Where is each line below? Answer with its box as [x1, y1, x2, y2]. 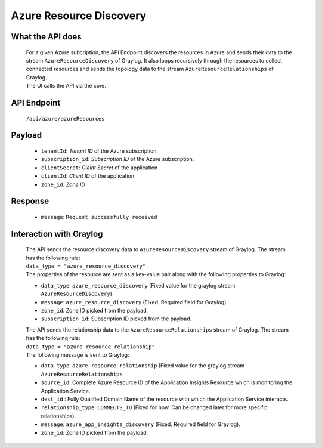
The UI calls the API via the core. [26, 82, 107, 89]
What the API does [11, 32, 82, 42]
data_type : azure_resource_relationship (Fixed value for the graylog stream [41, 362, 245, 369]
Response [11, 196, 49, 206]
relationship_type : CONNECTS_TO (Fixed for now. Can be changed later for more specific [41, 404, 268, 411]
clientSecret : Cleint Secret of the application [41, 164, 158, 171]
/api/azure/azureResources [26, 115, 105, 122]
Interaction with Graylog [11, 228, 103, 239]
